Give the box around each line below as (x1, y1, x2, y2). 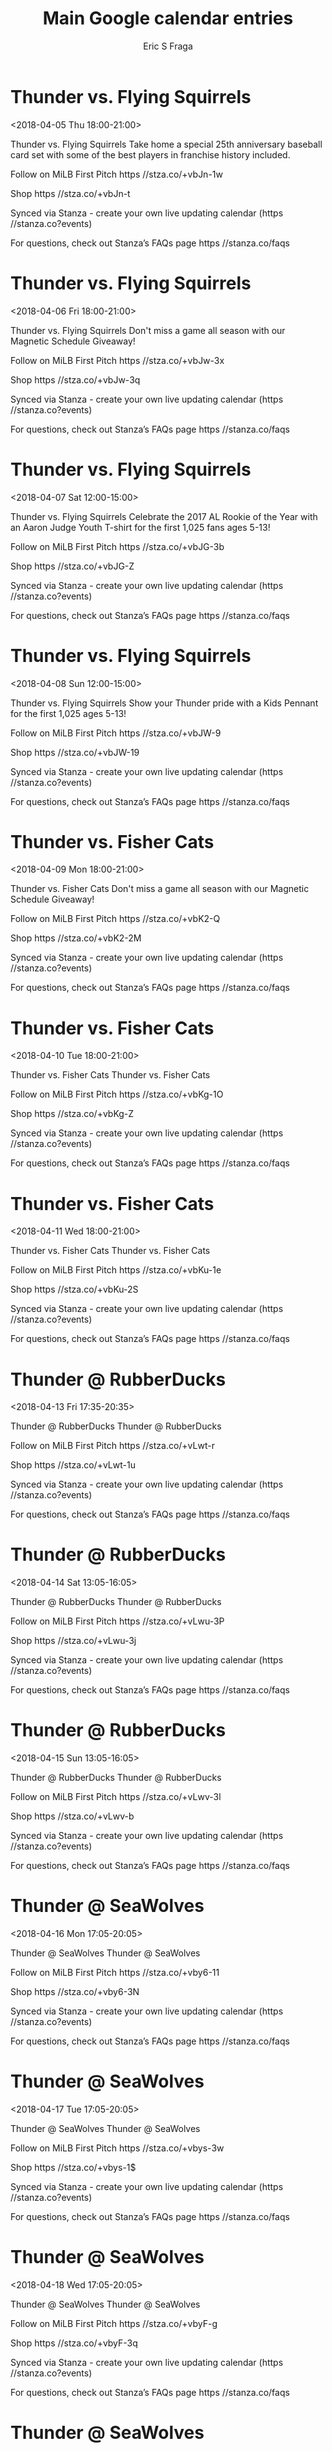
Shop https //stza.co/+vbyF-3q (10, 2337, 138, 2349)
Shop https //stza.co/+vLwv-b (10, 1810, 135, 1822)
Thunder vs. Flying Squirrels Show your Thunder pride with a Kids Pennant (10, 697, 319, 709)
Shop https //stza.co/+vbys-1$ (10, 2162, 137, 2173)
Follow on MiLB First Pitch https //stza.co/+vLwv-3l (10, 1791, 222, 1803)
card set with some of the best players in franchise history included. (10, 148, 291, 161)
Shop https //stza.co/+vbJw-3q (10, 373, 141, 386)
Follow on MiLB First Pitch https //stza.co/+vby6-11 (10, 1967, 220, 1979)
